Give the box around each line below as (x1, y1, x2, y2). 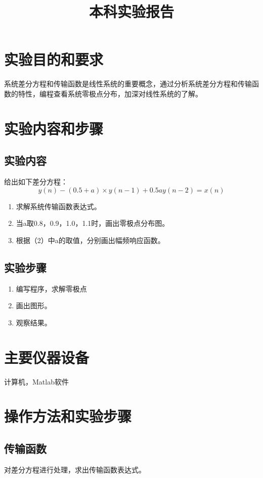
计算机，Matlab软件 (4, 376, 69, 387)
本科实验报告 (89, 1, 174, 22)
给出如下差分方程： (4, 176, 68, 187)
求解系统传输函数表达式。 (16, 201, 101, 211)
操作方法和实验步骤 (4, 406, 132, 426)
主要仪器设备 (4, 347, 90, 367)
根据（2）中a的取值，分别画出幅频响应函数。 (16, 234, 165, 245)
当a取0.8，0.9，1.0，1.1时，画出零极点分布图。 (16, 218, 169, 228)
